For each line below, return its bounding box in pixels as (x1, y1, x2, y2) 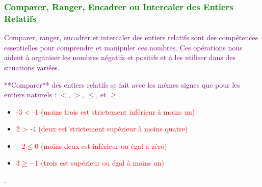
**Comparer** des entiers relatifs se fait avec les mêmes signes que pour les (4, 79, 240, 90)
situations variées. (4, 62, 60, 72)
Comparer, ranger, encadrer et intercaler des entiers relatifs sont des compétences (4, 32, 258, 43)
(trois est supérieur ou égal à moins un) (41, 157, 164, 168)
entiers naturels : (4, 89, 57, 100)
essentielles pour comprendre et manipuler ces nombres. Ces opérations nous (4, 42, 243, 52)
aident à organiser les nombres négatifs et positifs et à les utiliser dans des (4, 52, 235, 63)
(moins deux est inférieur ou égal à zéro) (41, 140, 167, 151)
